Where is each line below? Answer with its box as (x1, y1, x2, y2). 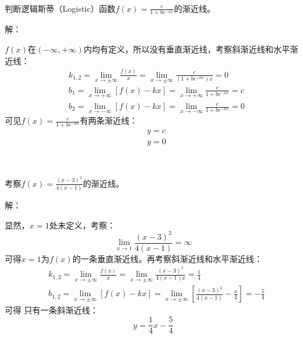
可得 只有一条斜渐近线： (5, 304, 98, 316)
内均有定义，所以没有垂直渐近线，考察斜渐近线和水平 (83, 43, 290, 55)
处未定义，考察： (49, 218, 116, 231)
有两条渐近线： (80, 114, 138, 127)
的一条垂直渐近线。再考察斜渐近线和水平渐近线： (73, 252, 263, 264)
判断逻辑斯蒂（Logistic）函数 (5, 2, 116, 14)
